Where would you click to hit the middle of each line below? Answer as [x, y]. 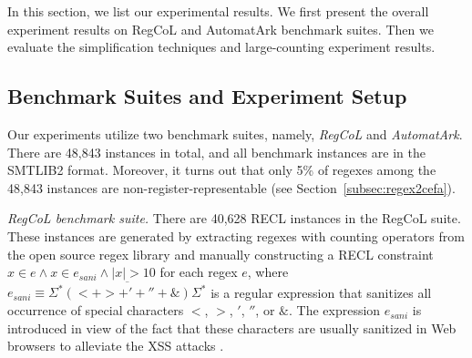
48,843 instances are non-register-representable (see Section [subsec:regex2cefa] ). [231, 187]
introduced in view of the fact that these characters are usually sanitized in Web [232, 327]
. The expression [334, 310]
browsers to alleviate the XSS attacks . [116, 346]
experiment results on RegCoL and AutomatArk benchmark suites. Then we [221, 29]
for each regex [199, 272]
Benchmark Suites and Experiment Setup [207, 96]
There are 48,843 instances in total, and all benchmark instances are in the [216, 152]
